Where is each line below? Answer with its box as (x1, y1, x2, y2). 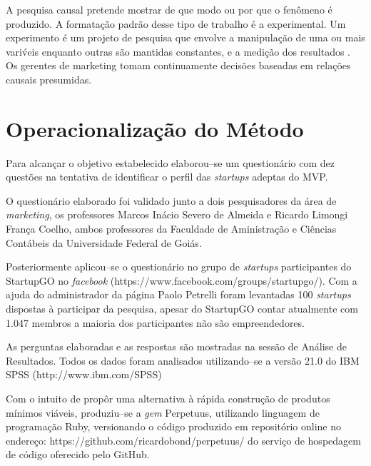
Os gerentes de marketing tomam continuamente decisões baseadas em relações (6, 58, 351, 73)
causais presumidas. (6, 71, 92, 86)
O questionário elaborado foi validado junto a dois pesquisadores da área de (6, 193, 337, 208)
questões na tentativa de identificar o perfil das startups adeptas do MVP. (6, 169, 328, 184)
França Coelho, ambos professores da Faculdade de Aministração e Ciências (6, 221, 337, 236)
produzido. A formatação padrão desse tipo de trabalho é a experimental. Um (6, 16, 346, 31)
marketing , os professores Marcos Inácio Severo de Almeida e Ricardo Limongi (6, 207, 348, 222)
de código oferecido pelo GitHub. (6, 447, 150, 462)
